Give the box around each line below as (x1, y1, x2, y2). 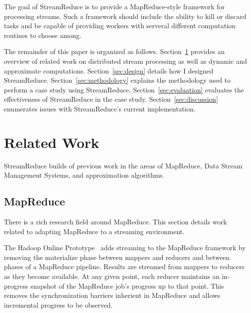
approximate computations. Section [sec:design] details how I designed (4, 65, 214, 75)
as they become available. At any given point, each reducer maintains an (4, 271, 220, 281)
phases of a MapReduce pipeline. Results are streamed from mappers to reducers (4, 261, 245, 272)
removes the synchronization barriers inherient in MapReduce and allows (4, 290, 220, 300)
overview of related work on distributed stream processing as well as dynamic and (4, 55, 247, 66)
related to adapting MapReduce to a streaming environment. (4, 226, 185, 236)
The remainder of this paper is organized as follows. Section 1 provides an (4, 46, 225, 56)
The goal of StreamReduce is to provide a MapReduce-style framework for (4, 1, 225, 11)
